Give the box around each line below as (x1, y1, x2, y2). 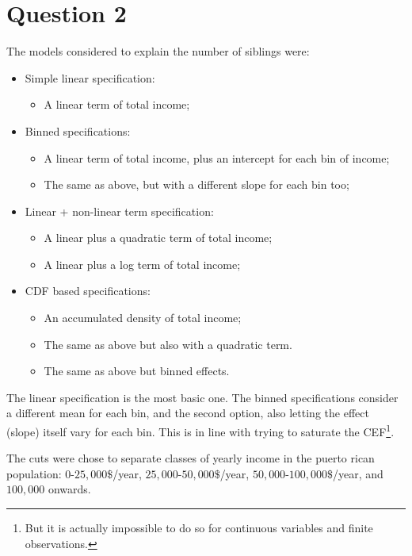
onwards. (48, 481, 91, 497)
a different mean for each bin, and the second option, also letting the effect (6, 405, 369, 421)
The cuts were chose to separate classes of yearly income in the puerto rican (6, 450, 375, 466)
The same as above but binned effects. (44, 362, 230, 379)
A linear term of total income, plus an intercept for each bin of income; (44, 149, 390, 166)
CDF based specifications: (25, 282, 151, 299)
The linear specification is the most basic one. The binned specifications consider (6, 389, 399, 405)
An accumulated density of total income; (44, 309, 242, 326)
